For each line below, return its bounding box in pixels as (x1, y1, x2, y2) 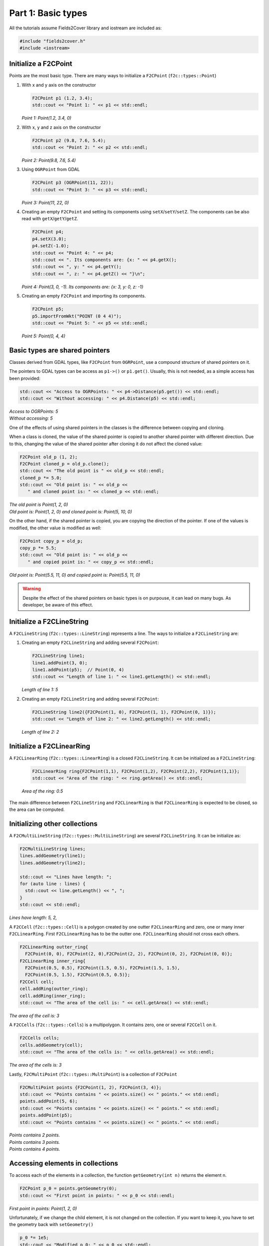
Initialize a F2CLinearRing (9, 742, 91, 750)
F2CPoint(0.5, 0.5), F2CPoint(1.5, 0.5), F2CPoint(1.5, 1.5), (25, 965, 180, 971)
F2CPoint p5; (32, 307, 64, 312)
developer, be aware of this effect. (22, 602, 93, 608)
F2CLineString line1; (32, 653, 85, 659)
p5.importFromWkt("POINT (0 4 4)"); (32, 313, 122, 319)
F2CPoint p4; (32, 229, 64, 235)
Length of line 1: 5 (21, 687, 58, 693)
